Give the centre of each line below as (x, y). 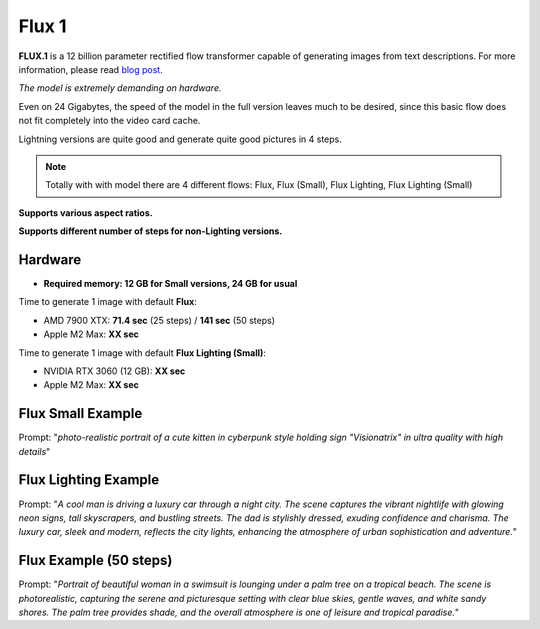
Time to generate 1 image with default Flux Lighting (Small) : (142, 352)
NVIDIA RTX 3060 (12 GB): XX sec (114, 371)
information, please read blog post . (91, 69)
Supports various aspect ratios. (86, 212)
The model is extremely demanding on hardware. (120, 88)
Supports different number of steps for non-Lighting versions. (150, 231)
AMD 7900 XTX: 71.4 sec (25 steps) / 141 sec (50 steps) (159, 320)
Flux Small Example (80, 413)
